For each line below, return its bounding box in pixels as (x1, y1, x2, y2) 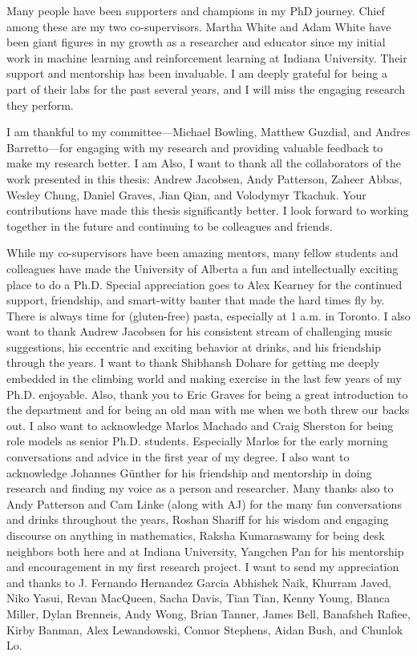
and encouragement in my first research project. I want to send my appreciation (6, 558, 399, 575)
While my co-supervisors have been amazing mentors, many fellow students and (6, 244, 399, 261)
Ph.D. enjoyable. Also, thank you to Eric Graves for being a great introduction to (6, 385, 408, 402)
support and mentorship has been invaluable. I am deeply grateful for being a (6, 65, 387, 82)
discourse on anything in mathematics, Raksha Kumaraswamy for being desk (6, 527, 385, 543)
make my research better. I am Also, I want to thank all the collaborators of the (6, 155, 401, 171)
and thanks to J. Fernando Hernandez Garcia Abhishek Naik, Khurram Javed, (6, 573, 392, 590)
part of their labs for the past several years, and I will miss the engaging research (6, 80, 405, 97)
